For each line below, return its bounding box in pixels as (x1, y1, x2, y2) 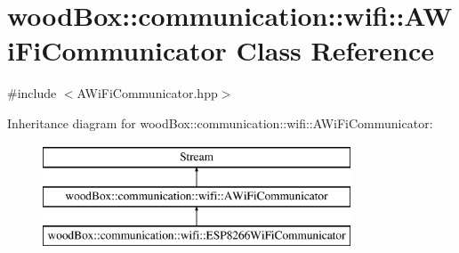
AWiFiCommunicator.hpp (76, 84, 218, 102)
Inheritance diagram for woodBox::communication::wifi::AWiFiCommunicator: (7, 113, 433, 132)
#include (7, 84, 57, 102)
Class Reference (236, 32, 435, 69)
